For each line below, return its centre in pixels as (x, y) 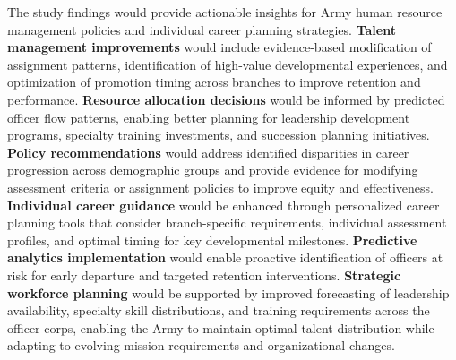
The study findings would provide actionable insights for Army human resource (225, 12)
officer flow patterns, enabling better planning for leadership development (209, 117)
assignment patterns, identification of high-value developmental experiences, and (228, 64)
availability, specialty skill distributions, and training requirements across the (219, 310)
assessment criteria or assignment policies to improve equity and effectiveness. (220, 187)
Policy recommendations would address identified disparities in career (208, 152)
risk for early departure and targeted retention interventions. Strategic (204, 274)
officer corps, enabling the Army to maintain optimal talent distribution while (221, 327)
